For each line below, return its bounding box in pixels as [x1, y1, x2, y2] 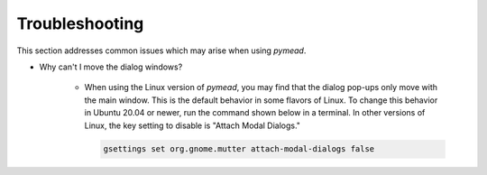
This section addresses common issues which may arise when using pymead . [16, 45, 307, 56]
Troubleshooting [16, 14, 144, 33]
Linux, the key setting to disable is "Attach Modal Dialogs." [84, 120, 301, 131]
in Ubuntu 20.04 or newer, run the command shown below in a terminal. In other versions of [84, 107, 426, 118]
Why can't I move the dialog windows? [39, 61, 183, 72]
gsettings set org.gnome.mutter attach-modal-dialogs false [103, 144, 375, 154]
